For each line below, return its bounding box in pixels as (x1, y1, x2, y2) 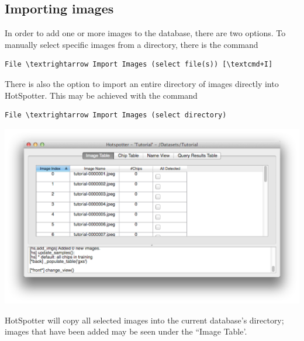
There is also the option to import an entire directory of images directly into (5, 77, 279, 89)
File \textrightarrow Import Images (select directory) (5, 111, 227, 120)
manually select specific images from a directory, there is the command (5, 38, 258, 50)
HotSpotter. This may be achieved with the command (5, 89, 198, 101)
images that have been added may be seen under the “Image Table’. (5, 325, 247, 337)
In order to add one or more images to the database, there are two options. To (5, 27, 286, 39)
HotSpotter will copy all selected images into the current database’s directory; (5, 314, 284, 326)
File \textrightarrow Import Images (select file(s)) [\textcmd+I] (5, 60, 273, 69)
